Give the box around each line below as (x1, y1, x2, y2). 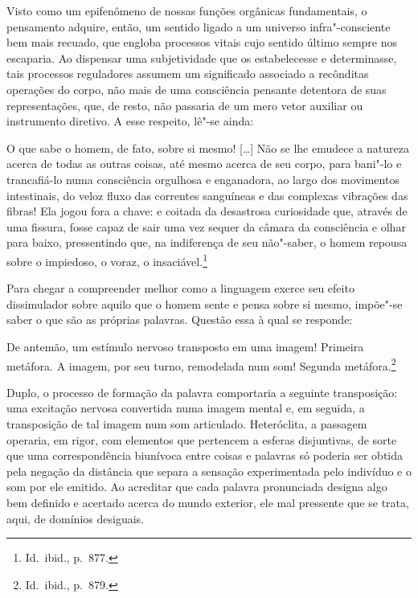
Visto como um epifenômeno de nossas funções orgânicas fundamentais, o (6, 2, 367, 18)
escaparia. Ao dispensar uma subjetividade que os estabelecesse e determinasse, (6, 49, 397, 66)
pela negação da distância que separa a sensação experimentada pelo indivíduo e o (6, 462, 412, 479)
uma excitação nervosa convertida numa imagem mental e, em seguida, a (6, 399, 365, 416)
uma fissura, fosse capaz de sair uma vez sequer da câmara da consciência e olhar (6, 218, 406, 235)
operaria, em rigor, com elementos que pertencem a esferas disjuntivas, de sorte (6, 431, 397, 448)
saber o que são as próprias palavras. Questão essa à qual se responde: (6, 311, 353, 328)
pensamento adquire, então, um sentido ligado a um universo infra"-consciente (6, 18, 391, 35)
